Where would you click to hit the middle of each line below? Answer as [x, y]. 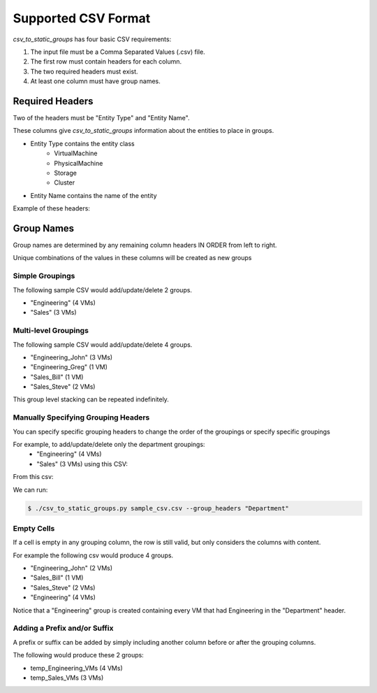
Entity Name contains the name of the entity [94, 195]
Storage [65, 173]
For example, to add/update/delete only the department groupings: [109, 444]
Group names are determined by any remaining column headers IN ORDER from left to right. [145, 245]
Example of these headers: [52, 208]
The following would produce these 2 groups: [79, 655]
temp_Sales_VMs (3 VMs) [67, 678]
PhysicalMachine [79, 163]
